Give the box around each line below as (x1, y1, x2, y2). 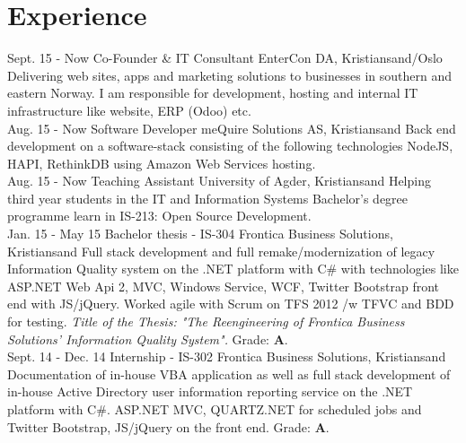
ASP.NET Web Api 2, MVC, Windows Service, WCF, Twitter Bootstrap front (7, 276, 440, 295)
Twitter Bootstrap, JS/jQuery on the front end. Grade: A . (7, 417, 330, 436)
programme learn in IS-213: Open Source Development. (7, 206, 312, 225)
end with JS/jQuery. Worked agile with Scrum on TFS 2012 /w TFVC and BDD (7, 294, 454, 313)
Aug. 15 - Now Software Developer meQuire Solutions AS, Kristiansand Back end (7, 118, 456, 137)
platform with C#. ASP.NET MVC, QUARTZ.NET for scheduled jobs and (7, 400, 422, 418)
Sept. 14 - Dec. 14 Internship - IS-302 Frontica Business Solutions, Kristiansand (7, 347, 446, 366)
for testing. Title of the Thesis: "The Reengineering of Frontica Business (7, 312, 405, 331)
